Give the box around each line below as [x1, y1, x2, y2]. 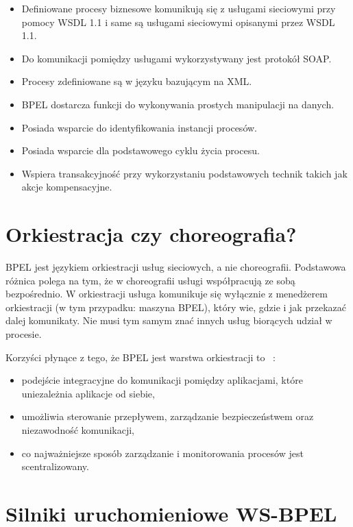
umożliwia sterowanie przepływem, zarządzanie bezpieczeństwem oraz [21, 409, 314, 424]
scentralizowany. [21, 459, 89, 474]
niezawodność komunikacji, [21, 423, 134, 437]
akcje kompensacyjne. [21, 180, 112, 194]
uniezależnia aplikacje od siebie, [21, 386, 155, 400]
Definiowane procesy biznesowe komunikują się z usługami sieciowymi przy [21, 1, 336, 15]
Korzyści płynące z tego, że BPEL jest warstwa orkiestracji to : [5, 350, 276, 364]
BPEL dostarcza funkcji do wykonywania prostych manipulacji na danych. [21, 97, 334, 111]
